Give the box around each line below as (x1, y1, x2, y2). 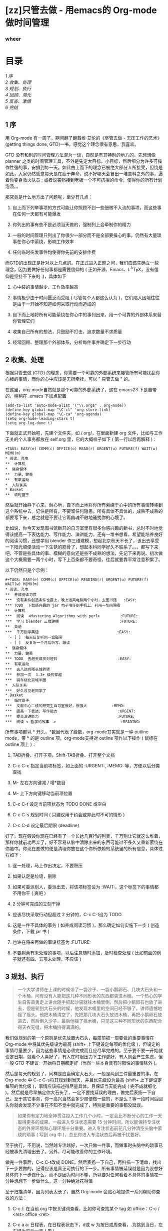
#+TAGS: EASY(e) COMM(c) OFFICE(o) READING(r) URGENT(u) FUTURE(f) (5, 577, 149, 583)
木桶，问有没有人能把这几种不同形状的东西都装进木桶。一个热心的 (21, 992, 158, 998)
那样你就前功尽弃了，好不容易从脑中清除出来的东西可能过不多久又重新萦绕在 (5, 839, 163, 845)
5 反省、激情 (5, 98, 31, 104)
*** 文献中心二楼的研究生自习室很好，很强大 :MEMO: (5, 704, 125, 709)
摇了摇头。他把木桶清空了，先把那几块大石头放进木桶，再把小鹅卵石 (17, 1012, 158, 1018)
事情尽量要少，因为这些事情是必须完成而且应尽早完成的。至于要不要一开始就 (5, 1047, 163, 1053)
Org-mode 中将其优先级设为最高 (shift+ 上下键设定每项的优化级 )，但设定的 (5, 1041, 160, 1047)
